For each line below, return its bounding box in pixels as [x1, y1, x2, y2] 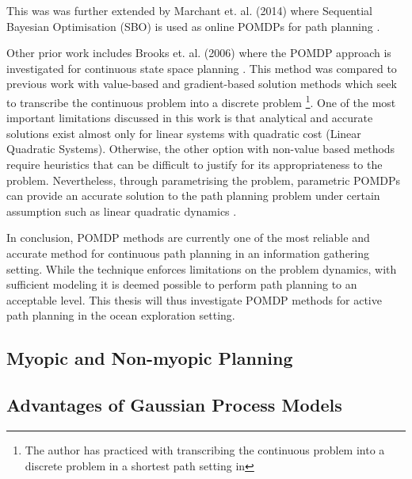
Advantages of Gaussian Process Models [6, 393, 342, 417]
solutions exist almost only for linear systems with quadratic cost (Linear [6, 125, 361, 141]
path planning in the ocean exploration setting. [6, 307, 235, 324]
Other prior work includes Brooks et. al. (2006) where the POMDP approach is [6, 44, 391, 61]
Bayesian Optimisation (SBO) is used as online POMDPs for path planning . [6, 17, 380, 34]
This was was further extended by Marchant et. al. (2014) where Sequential [6, 2, 372, 18]
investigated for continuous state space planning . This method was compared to [6, 59, 397, 76]
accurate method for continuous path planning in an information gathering [6, 244, 370, 261]
